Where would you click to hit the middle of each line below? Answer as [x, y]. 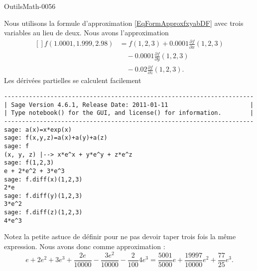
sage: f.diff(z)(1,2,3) [43, 213]
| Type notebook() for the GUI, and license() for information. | [129, 113]
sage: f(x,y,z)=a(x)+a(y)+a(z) [56, 138]
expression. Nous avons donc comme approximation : [85, 246]
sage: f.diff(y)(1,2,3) [43, 196]
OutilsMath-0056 [30, 6]
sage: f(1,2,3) [29, 163]
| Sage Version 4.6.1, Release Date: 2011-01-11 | [129, 105]
